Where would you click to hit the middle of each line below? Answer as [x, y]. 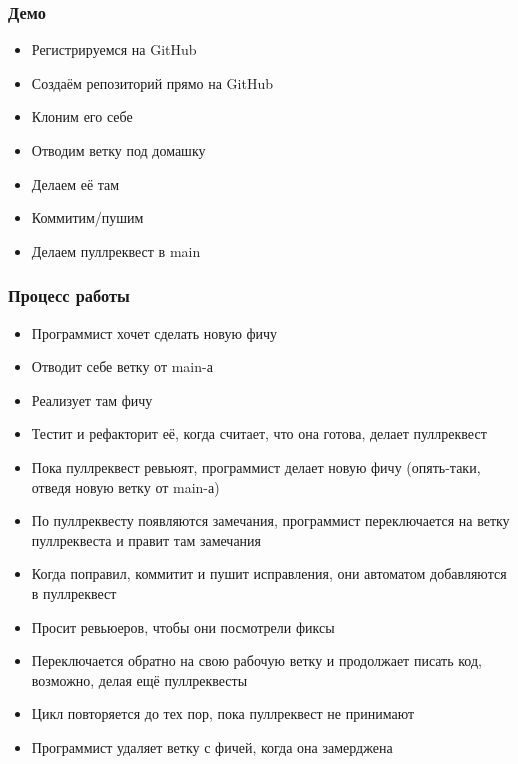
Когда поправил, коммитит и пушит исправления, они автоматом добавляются [269, 573]
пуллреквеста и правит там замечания [146, 539]
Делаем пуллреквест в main [116, 250]
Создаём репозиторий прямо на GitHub [152, 82]
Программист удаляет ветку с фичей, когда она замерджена [212, 746]
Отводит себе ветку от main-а [122, 366]
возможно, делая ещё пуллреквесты [139, 679]
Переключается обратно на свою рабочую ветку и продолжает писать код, [256, 660]
